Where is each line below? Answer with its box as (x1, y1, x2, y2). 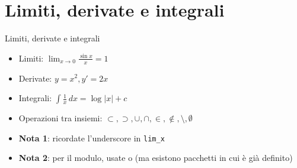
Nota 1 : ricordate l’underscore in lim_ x (18, 131, 165, 144)
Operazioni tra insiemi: (18, 112, 103, 124)
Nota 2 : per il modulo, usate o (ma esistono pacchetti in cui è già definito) (18, 151, 293, 164)
